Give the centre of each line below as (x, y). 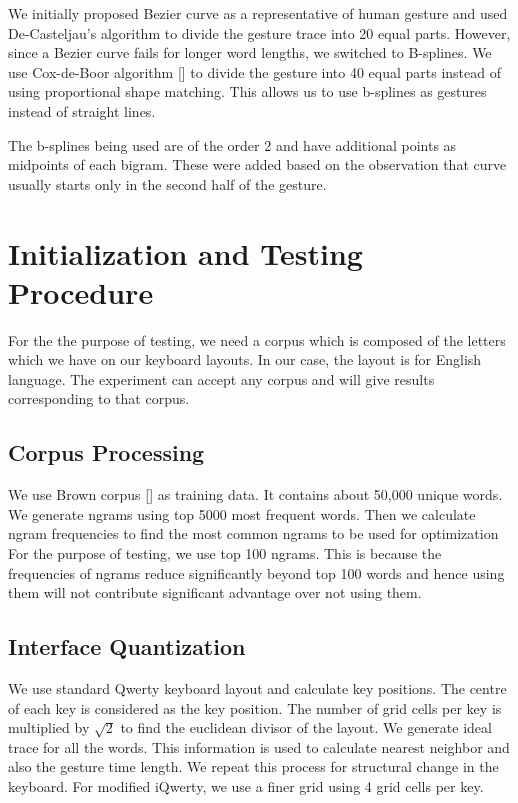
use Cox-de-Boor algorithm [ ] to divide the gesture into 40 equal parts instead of (254, 71)
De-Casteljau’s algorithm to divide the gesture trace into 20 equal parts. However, (259, 32)
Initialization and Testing (185, 252)
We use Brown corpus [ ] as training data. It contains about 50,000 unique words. (255, 494)
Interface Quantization (127, 646)
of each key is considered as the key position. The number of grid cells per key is (255, 707)
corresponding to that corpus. (99, 398)
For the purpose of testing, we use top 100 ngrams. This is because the (225, 553)
